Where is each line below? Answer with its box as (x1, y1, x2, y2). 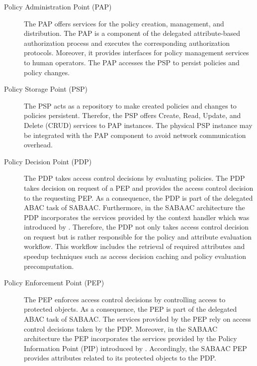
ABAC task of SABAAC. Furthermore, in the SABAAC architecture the (24, 202, 245, 213)
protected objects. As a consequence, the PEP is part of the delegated (24, 304, 237, 314)
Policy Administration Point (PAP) (4, 1, 112, 11)
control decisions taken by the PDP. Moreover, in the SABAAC (24, 323, 218, 334)
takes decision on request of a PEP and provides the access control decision (24, 182, 254, 193)
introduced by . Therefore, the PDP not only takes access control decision (24, 222, 249, 232)
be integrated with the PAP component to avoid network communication (24, 129, 246, 140)
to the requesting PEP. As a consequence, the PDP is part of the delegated (24, 192, 253, 203)
